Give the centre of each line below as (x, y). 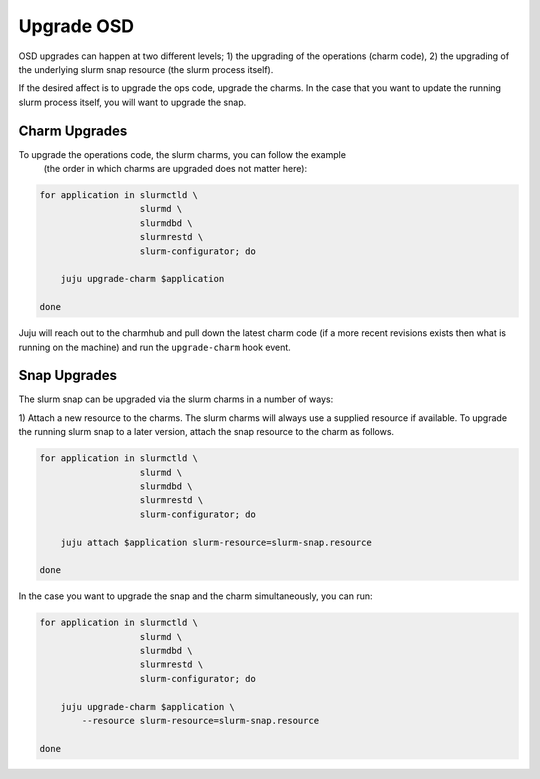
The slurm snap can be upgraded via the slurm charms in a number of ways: (176, 399)
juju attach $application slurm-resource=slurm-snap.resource (216, 542)
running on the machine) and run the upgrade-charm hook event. (155, 347)
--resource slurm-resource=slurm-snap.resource (200, 720)
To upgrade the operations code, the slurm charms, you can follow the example (182, 154)
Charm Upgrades (73, 130)
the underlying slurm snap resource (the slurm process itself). (146, 69)
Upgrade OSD (76, 26)
